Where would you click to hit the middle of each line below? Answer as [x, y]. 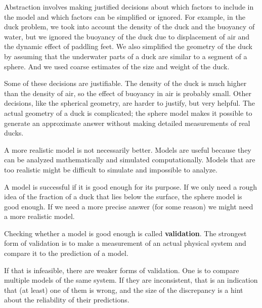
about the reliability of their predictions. [67, 300]
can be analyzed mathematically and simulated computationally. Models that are [130, 160]
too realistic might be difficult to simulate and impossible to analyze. [111, 169]
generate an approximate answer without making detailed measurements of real [127, 123]
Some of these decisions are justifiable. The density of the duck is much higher [125, 83]
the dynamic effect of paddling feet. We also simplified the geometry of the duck [128, 46]
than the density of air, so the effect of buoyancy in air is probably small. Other [128, 93]
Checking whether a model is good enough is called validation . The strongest [125, 233]
